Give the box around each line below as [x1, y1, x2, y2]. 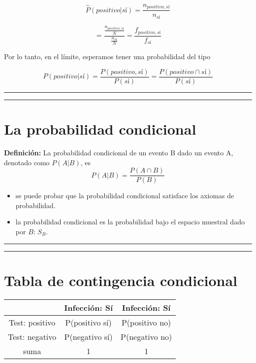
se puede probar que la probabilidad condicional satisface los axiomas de [15, 190, 234, 201]
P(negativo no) [121, 330, 172, 342]
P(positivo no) [121, 316, 171, 328]
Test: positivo [8, 316, 56, 328]
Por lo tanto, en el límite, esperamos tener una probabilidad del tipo [4, 51, 210, 62]
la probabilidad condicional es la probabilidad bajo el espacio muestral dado [15, 217, 245, 227]
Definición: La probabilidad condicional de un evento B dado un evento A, [4, 147, 233, 157]
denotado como [4, 157, 50, 167]
